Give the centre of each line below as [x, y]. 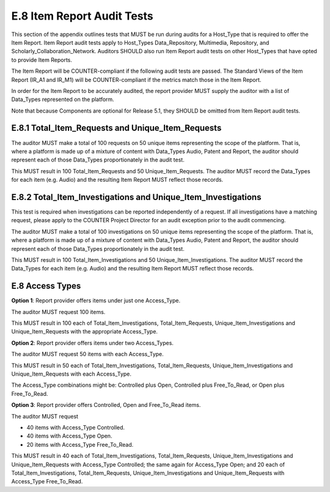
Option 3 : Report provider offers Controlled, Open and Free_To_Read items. [106, 405]
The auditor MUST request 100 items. [58, 311]
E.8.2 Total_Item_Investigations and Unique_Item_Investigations [136, 197]
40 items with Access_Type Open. [69, 436]
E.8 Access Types [46, 286]
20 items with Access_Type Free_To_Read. [80, 444]
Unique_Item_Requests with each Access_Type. [71, 374]
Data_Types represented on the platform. [63, 99]
